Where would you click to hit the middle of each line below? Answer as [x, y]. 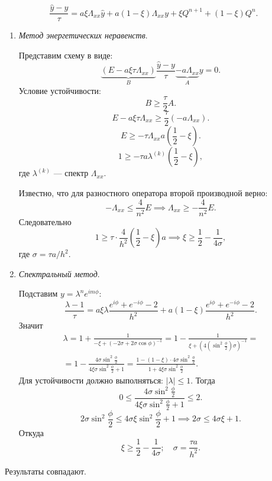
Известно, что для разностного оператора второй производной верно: [143, 192]
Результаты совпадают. [46, 471]
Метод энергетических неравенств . [83, 35]
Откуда [31, 432]
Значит [31, 325]
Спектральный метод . [59, 273]
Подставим [38, 293]
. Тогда [203, 380]
